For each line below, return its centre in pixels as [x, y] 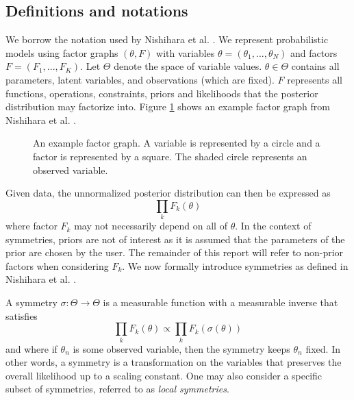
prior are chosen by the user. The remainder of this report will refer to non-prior [175, 252]
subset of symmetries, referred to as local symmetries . [117, 389]
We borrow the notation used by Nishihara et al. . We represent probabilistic [167, 39]
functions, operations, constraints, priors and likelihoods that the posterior [162, 93]
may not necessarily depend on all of [151, 226]
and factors [314, 52]
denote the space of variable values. [188, 66]
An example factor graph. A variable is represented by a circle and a [177, 143]
